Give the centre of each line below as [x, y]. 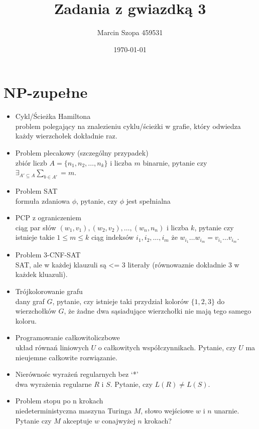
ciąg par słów [36, 227]
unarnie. [227, 410]
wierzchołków [36, 311]
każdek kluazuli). [41, 274]
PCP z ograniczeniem [48, 218]
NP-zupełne [46, 92]
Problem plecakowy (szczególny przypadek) [82, 153]
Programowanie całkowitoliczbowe [68, 337]
